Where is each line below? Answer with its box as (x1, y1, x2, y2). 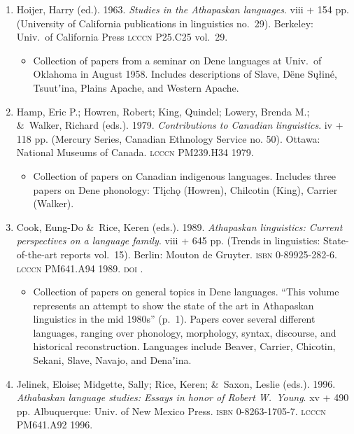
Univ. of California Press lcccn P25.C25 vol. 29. (16, 29, 228, 44)
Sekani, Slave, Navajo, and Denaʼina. (33, 353, 192, 367)
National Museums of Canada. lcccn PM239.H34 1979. (16, 145, 254, 160)
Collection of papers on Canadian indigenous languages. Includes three (33, 168, 337, 183)
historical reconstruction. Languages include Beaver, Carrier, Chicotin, (33, 339, 336, 353)
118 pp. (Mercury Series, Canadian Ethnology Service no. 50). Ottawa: (16, 131, 320, 146)
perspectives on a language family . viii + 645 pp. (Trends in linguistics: (16, 233, 320, 248)
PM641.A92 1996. (16, 417, 93, 432)
